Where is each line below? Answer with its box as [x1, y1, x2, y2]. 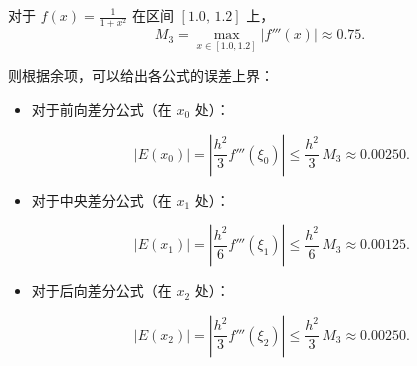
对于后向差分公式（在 [31, 280, 172, 301]
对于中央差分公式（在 [31, 189, 172, 210]
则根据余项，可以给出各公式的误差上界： [8, 65, 274, 86]
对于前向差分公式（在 [31, 98, 172, 119]
